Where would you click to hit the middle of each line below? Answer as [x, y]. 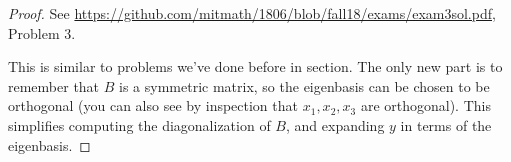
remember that [54, 85]
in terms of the [446, 124]
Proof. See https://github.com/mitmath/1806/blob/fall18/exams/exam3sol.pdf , [252, 13]
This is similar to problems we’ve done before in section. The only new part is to [255, 66]
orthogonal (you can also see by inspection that [153, 105]
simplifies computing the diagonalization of [139, 124]
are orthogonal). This [425, 105]
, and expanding [335, 124]
